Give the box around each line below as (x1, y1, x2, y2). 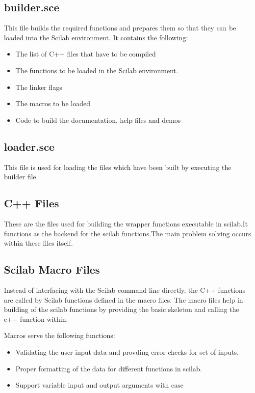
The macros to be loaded (15, 98, 90, 109)
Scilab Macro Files (4, 262, 100, 277)
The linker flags (15, 82, 62, 92)
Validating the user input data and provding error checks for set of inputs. (15, 346, 239, 357)
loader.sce (4, 139, 54, 154)
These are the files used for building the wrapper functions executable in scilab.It (4, 218, 248, 228)
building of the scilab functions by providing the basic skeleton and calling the (4, 304, 239, 314)
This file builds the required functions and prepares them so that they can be (4, 23, 236, 33)
